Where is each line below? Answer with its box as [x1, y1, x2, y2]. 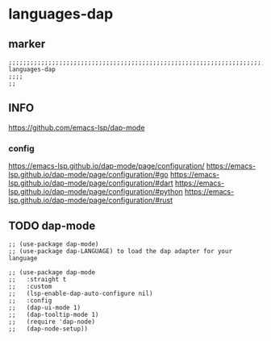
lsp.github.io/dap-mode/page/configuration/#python [8, 187, 183, 197]
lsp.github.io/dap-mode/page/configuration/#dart [8, 178, 173, 188]
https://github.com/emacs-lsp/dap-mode [8, 123, 145, 132]
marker [8, 37, 46, 51]
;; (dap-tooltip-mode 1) [8, 310, 99, 318]
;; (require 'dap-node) [8, 318, 95, 326]
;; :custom [8, 282, 52, 290]
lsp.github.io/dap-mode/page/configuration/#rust [8, 195, 173, 206]
